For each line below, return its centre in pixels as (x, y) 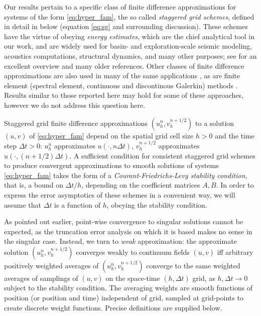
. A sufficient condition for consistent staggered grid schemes (162, 155)
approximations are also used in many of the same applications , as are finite (122, 75)
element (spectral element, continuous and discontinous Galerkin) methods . (121, 85)
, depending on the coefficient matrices (141, 185)
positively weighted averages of (51, 265)
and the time (235, 135)
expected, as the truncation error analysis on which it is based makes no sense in (128, 231)
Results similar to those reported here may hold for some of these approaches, (124, 95)
